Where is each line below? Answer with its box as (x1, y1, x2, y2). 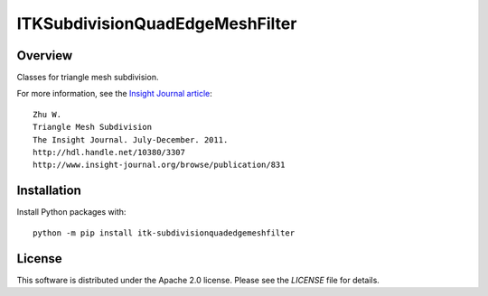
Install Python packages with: (16, 207, 127, 217)
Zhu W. (33, 109, 62, 119)
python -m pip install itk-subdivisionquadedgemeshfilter (33, 227, 296, 238)
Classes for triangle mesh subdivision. (16, 72, 159, 83)
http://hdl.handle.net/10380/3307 (33, 147, 185, 158)
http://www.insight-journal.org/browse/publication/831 (33, 160, 286, 171)
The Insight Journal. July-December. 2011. (33, 134, 229, 144)
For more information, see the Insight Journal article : (16, 88, 212, 99)
